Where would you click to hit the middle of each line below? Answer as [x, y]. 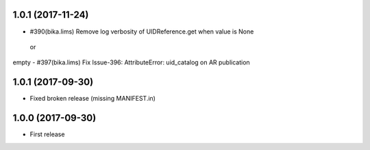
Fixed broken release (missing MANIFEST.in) [92, 99]
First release [47, 134]
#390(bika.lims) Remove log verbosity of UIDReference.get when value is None [142, 32]
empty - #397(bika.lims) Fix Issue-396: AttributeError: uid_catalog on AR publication [131, 62]
